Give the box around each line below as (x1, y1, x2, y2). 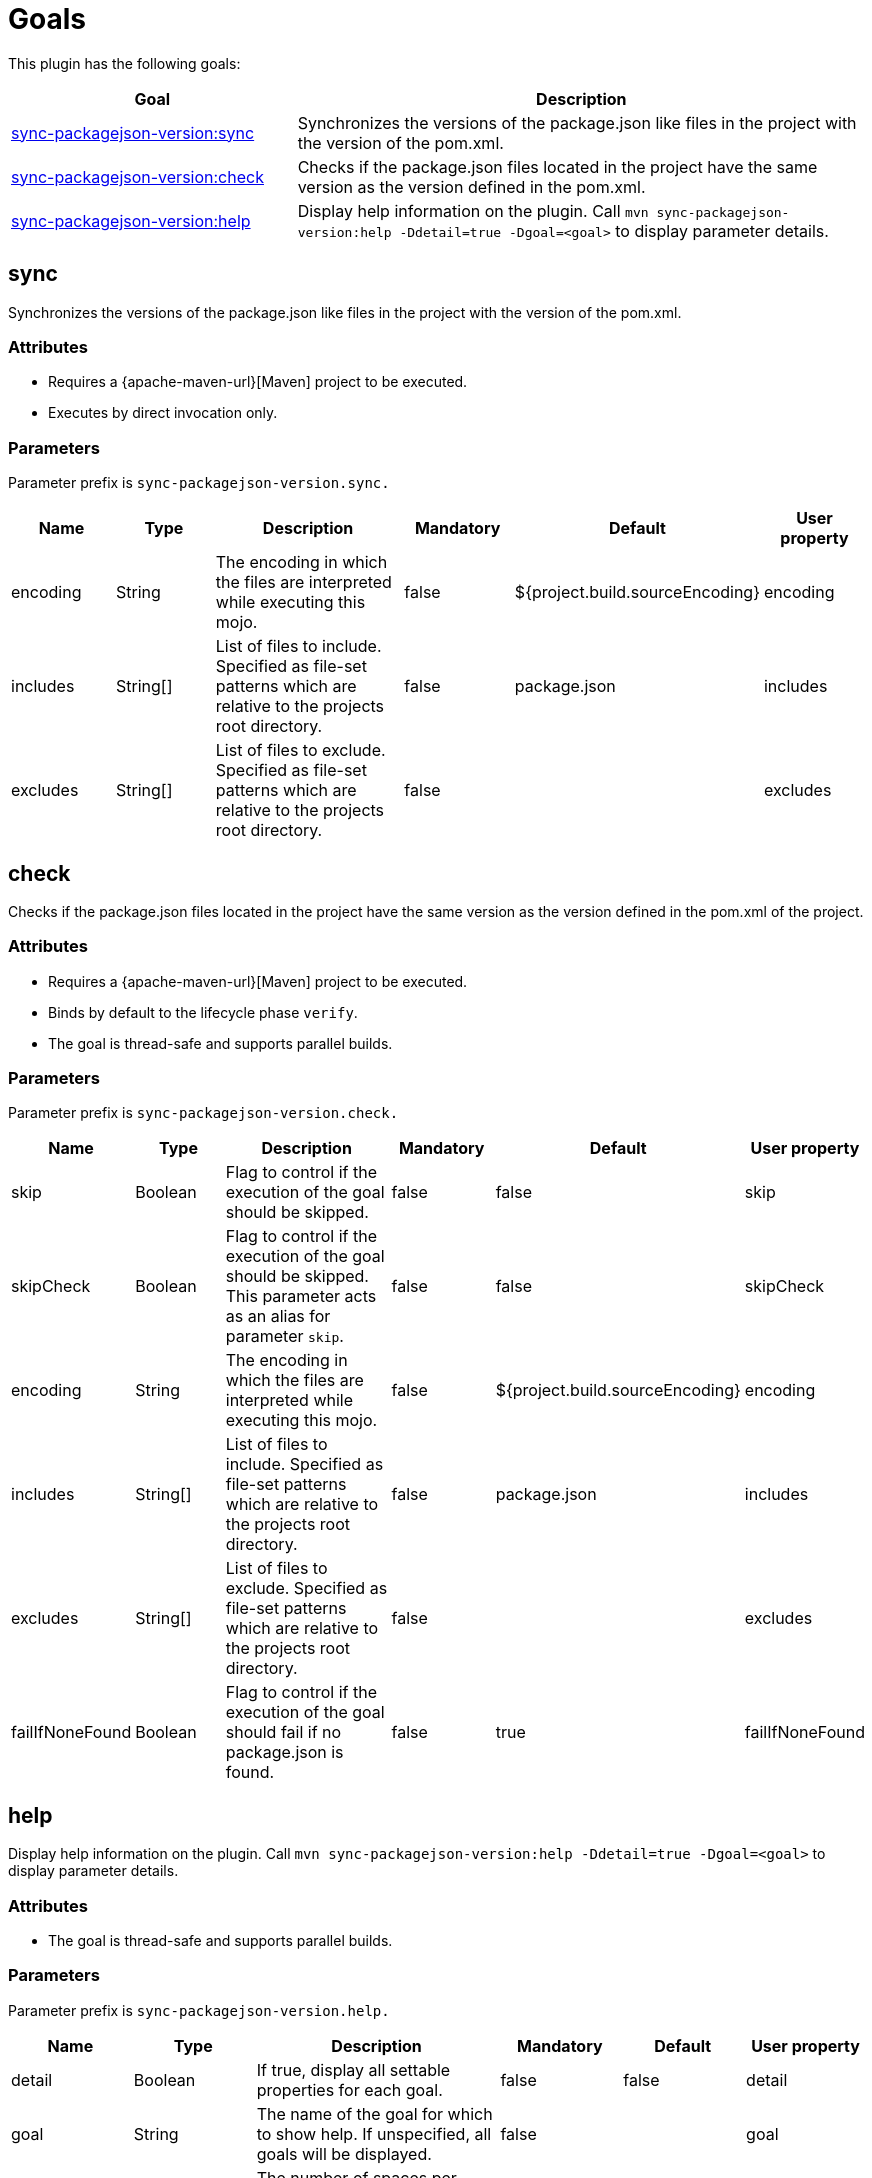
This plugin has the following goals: (8, 54, 241, 72)
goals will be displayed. (256, 2143, 432, 2164)
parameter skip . (225, 1326, 344, 1347)
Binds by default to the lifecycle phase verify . (48, 1003, 358, 1021)
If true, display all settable (256, 2059, 451, 2080)
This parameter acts (225, 1286, 377, 1307)
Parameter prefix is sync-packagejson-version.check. (8, 1104, 399, 1122)
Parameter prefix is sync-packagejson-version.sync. (8, 474, 390, 492)
